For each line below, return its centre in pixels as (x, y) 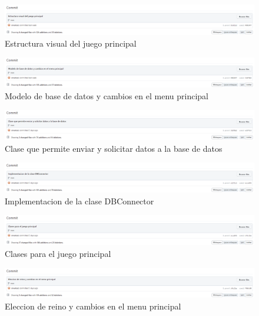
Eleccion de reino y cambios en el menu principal (93, 306)
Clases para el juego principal (58, 253)
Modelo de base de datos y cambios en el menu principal (107, 95)
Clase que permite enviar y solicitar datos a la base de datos (114, 148)
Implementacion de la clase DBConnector (79, 201)
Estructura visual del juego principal (71, 43)
